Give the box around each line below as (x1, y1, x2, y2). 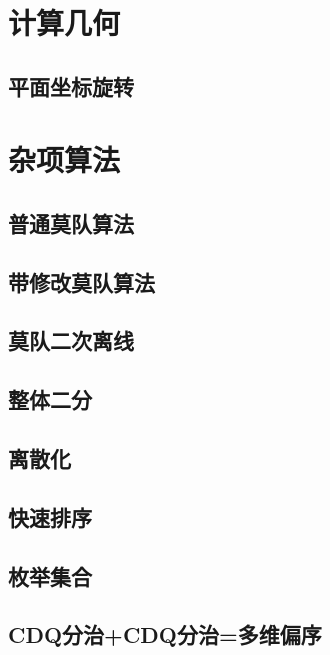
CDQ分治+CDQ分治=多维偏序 (8, 619, 322, 650)
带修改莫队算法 (8, 266, 155, 297)
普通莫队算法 (8, 207, 134, 238)
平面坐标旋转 (8, 70, 134, 101)
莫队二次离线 (8, 325, 134, 356)
